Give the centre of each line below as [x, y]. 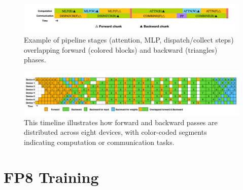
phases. [35, 60]
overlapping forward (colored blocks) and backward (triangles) [121, 49]
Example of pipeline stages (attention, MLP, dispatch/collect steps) [129, 39]
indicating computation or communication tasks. [99, 142]
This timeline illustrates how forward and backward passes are [121, 122]
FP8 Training [51, 177]
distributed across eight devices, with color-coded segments [115, 132]
